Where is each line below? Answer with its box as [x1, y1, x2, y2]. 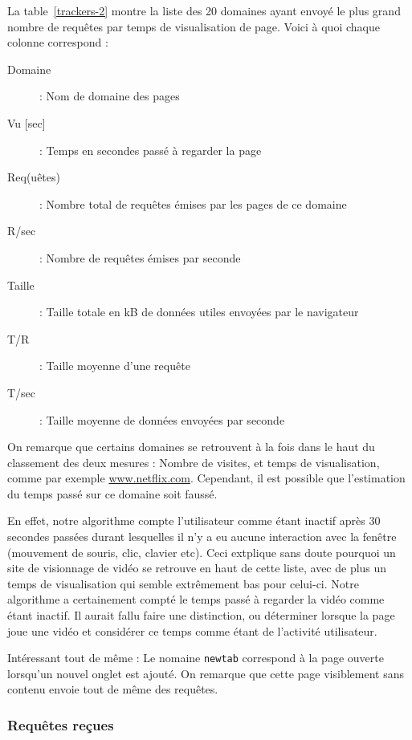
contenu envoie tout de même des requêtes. [7, 681, 218, 697]
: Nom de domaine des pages [39, 87, 180, 104]
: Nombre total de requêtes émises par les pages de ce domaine [39, 195, 347, 212]
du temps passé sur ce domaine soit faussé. [7, 485, 218, 502]
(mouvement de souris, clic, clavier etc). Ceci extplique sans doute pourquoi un [7, 543, 396, 560]
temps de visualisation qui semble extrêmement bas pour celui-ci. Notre [7, 575, 359, 592]
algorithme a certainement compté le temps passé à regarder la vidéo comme [7, 591, 385, 608]
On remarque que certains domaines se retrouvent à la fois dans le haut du [7, 438, 375, 455]
